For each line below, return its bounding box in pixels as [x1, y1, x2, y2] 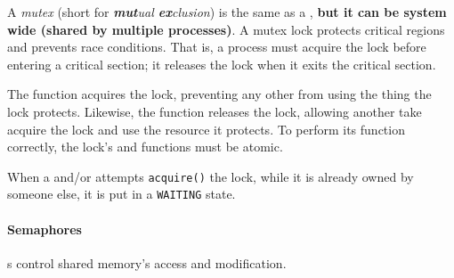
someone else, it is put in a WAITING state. [7, 184, 236, 203]
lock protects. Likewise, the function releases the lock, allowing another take [7, 102, 422, 120]
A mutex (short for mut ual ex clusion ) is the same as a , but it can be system [7, 3, 447, 20]
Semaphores [7, 219, 82, 238]
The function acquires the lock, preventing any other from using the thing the [7, 85, 432, 103]
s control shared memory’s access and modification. [7, 253, 287, 272]
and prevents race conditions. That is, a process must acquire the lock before [7, 37, 426, 56]
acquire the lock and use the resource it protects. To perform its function [7, 119, 405, 138]
